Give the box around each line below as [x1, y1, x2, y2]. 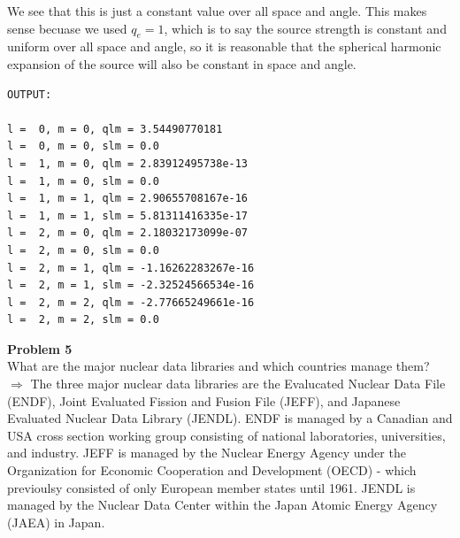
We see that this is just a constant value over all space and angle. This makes [7, 2, 427, 19]
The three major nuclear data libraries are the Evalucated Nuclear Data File [30, 374, 446, 393]
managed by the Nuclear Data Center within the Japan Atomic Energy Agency [7, 496, 438, 514]
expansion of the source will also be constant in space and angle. [7, 54, 356, 73]
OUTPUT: [7, 88, 52, 101]
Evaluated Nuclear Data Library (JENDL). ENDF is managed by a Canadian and [7, 409, 453, 427]
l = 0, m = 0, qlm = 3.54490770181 [7, 122, 223, 135]
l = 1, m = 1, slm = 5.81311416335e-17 [7, 209, 249, 222]
